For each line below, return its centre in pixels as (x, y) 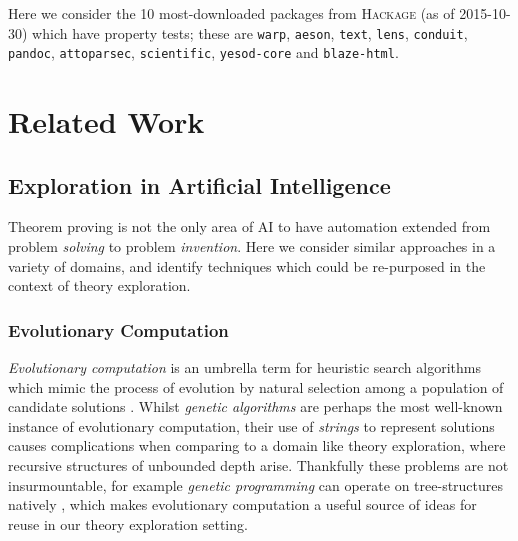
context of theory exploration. (99, 285)
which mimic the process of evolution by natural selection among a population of (256, 386)
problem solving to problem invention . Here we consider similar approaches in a (252, 246)
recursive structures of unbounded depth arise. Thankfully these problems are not (258, 465)
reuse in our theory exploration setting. (128, 523)
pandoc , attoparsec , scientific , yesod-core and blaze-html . (203, 52)
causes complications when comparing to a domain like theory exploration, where (257, 445)
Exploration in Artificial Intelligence (199, 184)
